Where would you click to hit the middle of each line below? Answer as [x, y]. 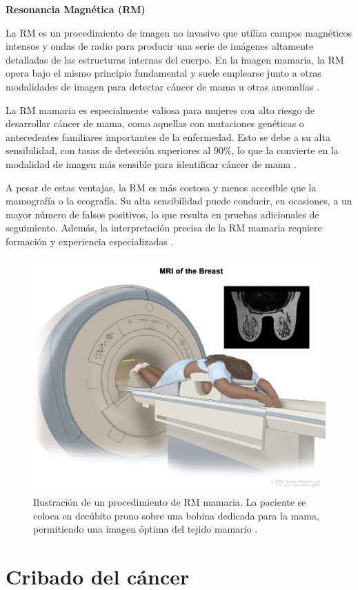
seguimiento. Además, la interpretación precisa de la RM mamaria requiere [164, 228]
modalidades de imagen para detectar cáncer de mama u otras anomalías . [162, 86]
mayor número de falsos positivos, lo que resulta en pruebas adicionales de [162, 214]
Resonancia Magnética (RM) [76, 9]
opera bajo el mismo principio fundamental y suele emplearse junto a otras [163, 73]
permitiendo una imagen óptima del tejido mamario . [146, 529]
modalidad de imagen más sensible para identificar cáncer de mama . [151, 163]
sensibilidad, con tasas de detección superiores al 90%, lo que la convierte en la [172, 150]
